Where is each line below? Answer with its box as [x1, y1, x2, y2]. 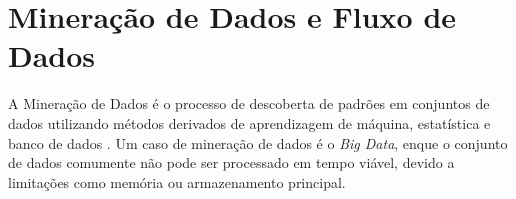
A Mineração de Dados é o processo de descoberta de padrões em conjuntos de [8, 93, 490, 114]
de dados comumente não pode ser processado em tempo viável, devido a [8, 152, 455, 173]
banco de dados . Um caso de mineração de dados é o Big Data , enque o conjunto [8, 132, 508, 153]
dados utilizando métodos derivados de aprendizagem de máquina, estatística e [8, 112, 491, 133]
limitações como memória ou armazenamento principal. [8, 171, 346, 192]
